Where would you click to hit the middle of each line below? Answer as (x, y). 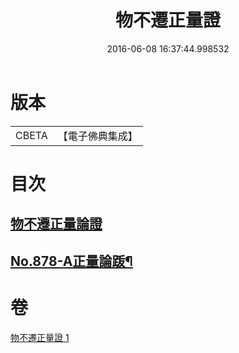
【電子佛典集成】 (97, 136)
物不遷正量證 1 (40, 337)
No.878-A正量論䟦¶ (71, 261)
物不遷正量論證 (56, 224)
